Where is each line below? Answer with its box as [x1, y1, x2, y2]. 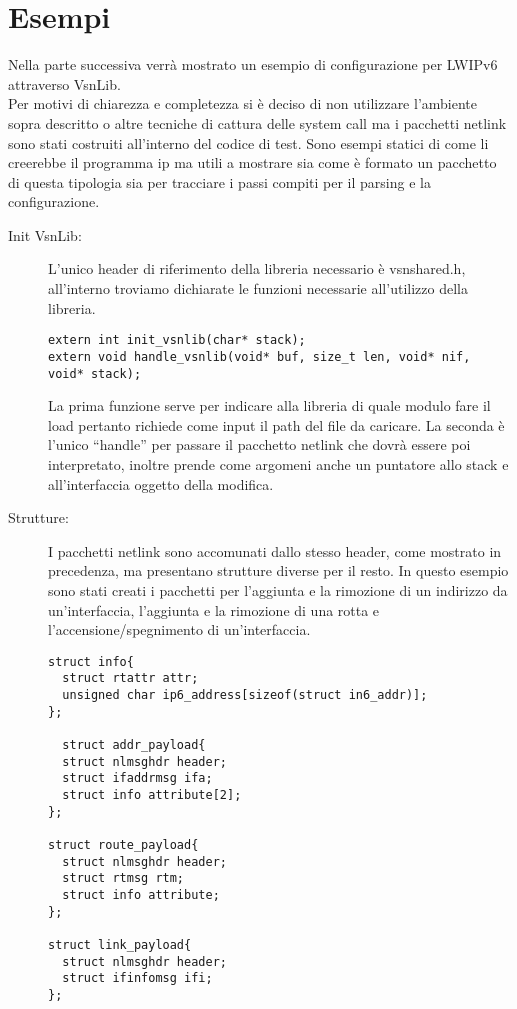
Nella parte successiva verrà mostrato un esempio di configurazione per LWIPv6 [8, 54, 498, 75]
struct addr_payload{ [62, 738, 206, 753]
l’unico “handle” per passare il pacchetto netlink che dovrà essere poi [48, 434, 471, 455]
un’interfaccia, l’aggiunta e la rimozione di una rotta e [48, 599, 380, 620]
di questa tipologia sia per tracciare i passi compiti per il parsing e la [8, 171, 431, 192]
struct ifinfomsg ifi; [62, 971, 213, 986]
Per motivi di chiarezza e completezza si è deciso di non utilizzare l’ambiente [8, 93, 477, 114]
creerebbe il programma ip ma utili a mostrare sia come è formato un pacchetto [8, 152, 497, 173]
